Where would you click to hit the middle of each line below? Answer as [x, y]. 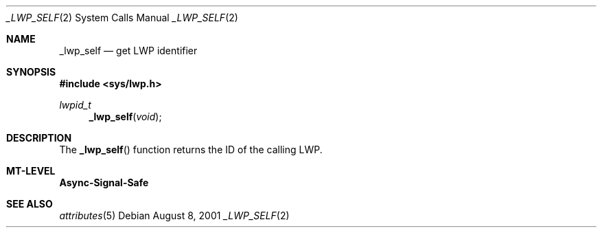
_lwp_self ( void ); [125, 116]
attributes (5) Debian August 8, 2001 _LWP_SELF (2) [174, 215]
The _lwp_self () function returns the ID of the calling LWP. [191, 149]
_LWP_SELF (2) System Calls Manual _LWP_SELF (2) [122, 18]
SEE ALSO [30, 204]
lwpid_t [75, 105]
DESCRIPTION [39, 138]
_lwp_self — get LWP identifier [128, 51]
